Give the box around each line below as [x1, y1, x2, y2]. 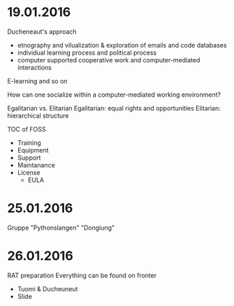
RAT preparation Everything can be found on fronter [7, 271, 157, 279]
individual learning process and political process [17, 48, 157, 57]
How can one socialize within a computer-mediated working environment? [7, 90, 221, 99]
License [17, 168, 41, 176]
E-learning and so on [7, 76, 68, 85]
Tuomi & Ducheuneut [17, 284, 78, 293]
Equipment [17, 146, 49, 154]
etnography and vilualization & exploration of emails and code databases [17, 41, 227, 49]
